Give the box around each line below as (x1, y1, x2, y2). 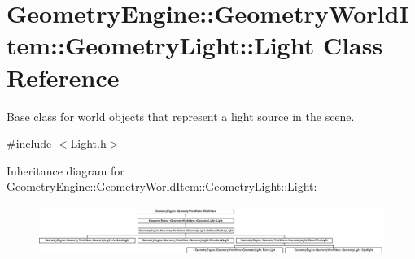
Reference (7, 60, 120, 93)
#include (7, 135, 52, 152)
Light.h (70, 135, 107, 152)
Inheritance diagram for (7, 162, 124, 179)
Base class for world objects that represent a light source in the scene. (7, 107, 355, 124)
